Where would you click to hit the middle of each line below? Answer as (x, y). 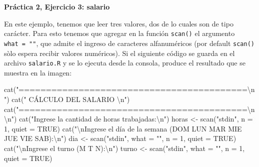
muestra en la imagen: (38, 72)
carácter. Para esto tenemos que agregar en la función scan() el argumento (119, 33)
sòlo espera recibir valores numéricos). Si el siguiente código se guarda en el (119, 53)
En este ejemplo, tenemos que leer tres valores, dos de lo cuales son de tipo (119, 23)
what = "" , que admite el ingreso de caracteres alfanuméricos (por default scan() (129, 43)
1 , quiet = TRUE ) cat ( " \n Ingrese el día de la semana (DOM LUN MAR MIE (123, 128)
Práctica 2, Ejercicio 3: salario (57, 6)
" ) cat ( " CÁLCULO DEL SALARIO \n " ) (67, 99)
